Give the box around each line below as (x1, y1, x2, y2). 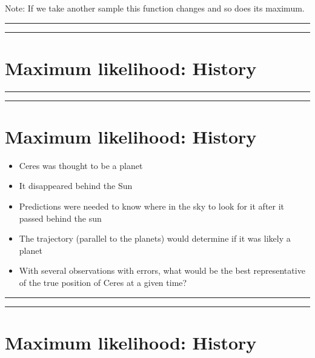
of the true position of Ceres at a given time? (19, 276, 187, 288)
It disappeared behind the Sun (19, 179, 133, 192)
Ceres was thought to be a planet (19, 159, 143, 171)
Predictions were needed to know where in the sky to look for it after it (19, 200, 285, 213)
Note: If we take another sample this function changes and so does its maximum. (5, 2, 305, 14)
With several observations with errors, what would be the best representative (19, 264, 305, 277)
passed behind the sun (19, 211, 102, 224)
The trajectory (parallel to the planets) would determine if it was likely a (19, 232, 291, 245)
